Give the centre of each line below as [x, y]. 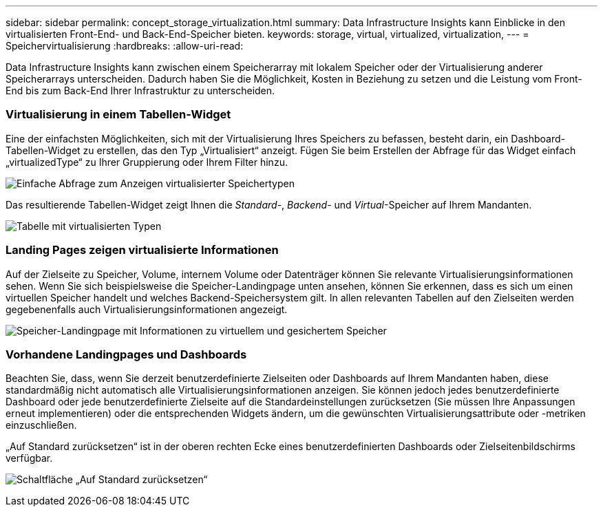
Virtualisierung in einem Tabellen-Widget [118, 115]
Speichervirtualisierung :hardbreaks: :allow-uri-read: [125, 46]
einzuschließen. [41, 425]
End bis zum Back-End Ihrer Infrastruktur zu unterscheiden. [140, 90]
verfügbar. [29, 458]
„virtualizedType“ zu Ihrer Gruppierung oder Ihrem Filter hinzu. [147, 162]
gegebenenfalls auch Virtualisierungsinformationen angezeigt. [147, 309]
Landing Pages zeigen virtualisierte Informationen [142, 250]
